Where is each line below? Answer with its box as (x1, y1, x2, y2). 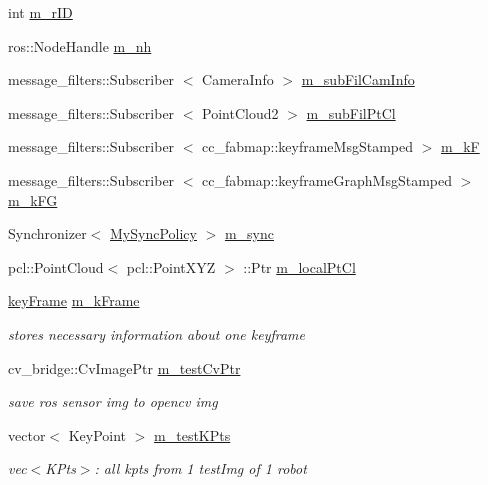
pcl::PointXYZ (126, 256, 216, 277)
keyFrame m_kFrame (8, 290, 140, 311)
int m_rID (8, 2, 73, 22)
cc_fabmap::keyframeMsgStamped (202, 136, 413, 157)
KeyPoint (68, 424, 127, 445)
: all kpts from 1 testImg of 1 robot (94, 458, 307, 479)
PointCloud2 (202, 102, 279, 123)
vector (8, 424, 46, 445)
